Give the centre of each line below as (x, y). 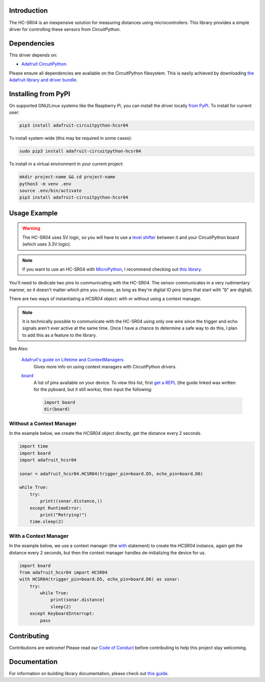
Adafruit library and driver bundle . (43, 80)
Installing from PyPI (40, 94)
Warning (31, 228)
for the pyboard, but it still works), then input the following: (93, 389)
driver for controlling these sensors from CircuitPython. (65, 29)
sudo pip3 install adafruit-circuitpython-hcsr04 (80, 151)
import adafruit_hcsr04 (48, 460)
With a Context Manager (39, 536)
